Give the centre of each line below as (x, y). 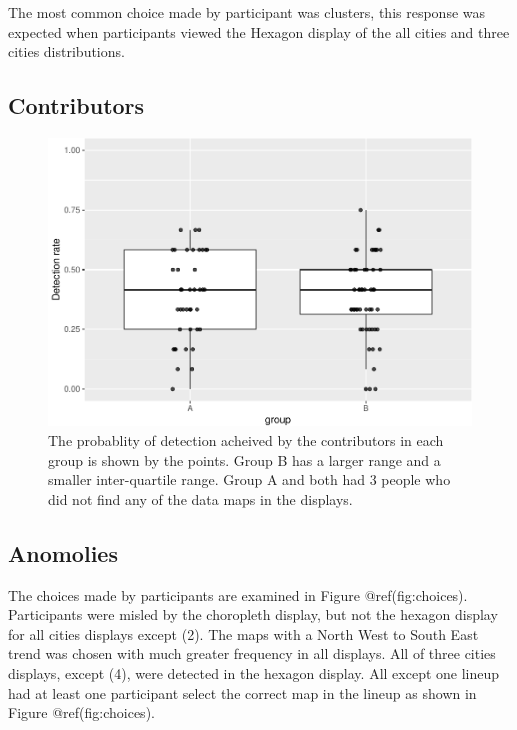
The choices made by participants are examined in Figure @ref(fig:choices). (238, 594)
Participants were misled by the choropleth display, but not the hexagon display (253, 614)
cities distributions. (66, 51)
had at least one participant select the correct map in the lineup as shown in (242, 692)
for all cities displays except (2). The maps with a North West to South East (243, 633)
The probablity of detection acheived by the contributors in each (246, 439)
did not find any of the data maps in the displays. (200, 498)
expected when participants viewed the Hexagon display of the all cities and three (259, 31)
